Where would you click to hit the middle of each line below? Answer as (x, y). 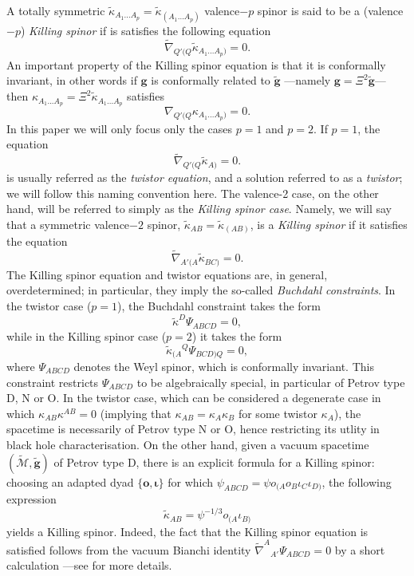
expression (32, 498)
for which (191, 481)
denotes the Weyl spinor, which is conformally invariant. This (224, 366)
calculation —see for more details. (89, 565)
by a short (360, 549)
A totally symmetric (56, 10)
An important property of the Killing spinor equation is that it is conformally (196, 64)
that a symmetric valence (68, 224)
